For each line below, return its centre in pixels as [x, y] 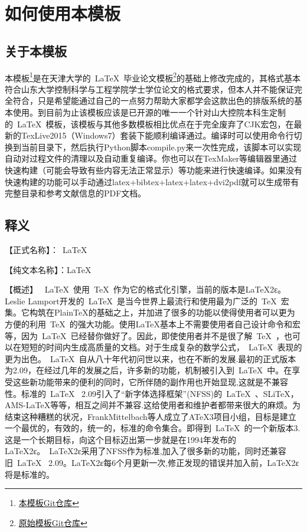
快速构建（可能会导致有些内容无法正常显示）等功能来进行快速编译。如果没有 [153, 170]
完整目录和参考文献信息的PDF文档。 [76, 193]
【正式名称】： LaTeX [46, 249]
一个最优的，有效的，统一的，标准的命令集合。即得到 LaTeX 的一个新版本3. [153, 428]
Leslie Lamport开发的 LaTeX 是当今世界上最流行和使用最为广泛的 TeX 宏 [147, 301]
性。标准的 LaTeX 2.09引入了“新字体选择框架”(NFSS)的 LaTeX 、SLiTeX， [152, 393]
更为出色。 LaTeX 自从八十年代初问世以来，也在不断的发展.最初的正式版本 [151, 358]
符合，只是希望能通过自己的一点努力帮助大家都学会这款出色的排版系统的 [153, 101]
